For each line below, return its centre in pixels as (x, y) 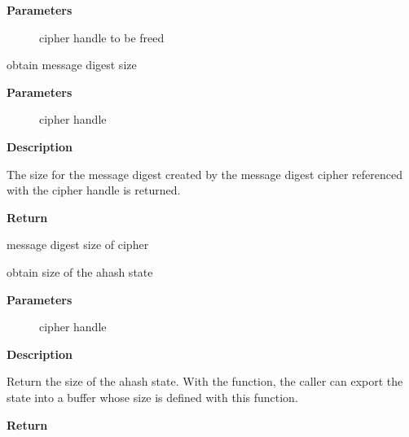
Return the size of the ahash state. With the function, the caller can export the (205, 381)
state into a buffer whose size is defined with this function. (152, 397)
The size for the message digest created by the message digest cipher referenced (204, 174)
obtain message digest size (72, 65)
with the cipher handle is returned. (94, 190)
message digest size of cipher (78, 245)
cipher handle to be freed (102, 37)
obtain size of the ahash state (80, 271)
